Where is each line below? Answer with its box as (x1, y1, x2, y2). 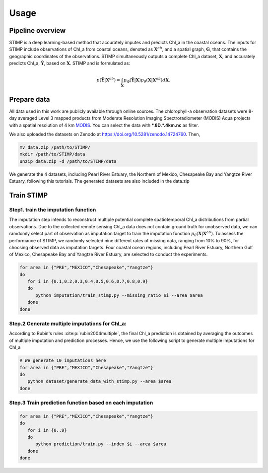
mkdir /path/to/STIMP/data (19, 151, 85, 157)
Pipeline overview (9, 26, 66, 35)
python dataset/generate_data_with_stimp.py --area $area (27, 379, 172, 384)
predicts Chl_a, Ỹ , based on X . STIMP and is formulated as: (9, 60, 131, 67)
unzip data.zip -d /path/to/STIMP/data (19, 158, 117, 164)
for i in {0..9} (27, 427, 67, 433)
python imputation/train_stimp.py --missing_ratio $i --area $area (35, 292, 203, 298)
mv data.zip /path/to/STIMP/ (19, 144, 91, 150)
